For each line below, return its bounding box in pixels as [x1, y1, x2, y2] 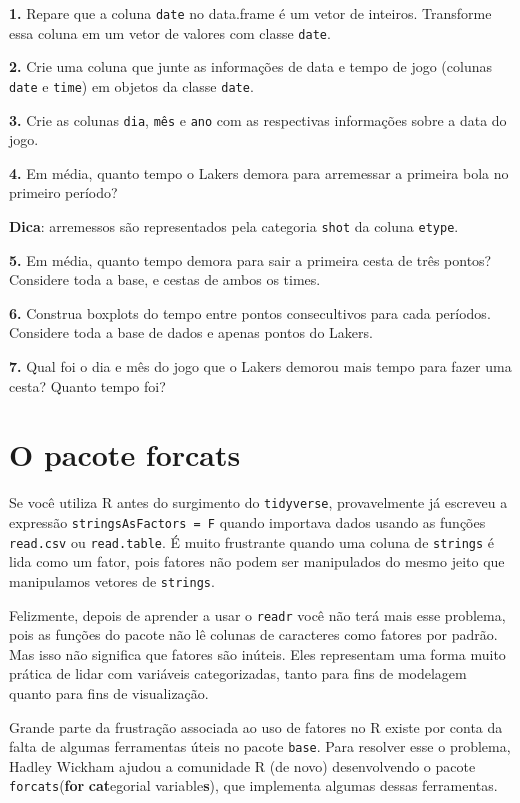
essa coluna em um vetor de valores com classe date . [9, 22, 331, 43]
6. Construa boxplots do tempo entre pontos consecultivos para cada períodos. [9, 302, 491, 323]
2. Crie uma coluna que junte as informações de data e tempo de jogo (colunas [9, 56, 492, 77]
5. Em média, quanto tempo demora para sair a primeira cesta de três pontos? [9, 249, 492, 270]
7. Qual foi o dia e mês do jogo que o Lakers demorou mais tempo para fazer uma [9, 356, 512, 377]
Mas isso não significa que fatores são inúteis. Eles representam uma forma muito [9, 643, 506, 664]
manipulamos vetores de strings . [9, 570, 215, 591]
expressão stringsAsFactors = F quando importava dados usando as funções [9, 512, 486, 532]
